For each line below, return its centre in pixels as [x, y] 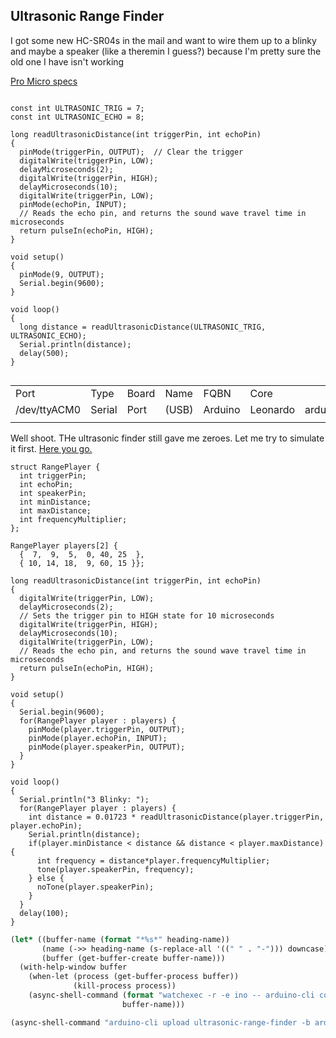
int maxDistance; [55, 510]
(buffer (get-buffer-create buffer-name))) [133, 958]
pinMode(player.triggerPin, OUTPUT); [107, 729]
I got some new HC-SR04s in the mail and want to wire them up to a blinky [163, 40]
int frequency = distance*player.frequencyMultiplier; [153, 860]
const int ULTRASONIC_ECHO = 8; [77, 117]
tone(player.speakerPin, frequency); [115, 869]
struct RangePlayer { [55, 467]
